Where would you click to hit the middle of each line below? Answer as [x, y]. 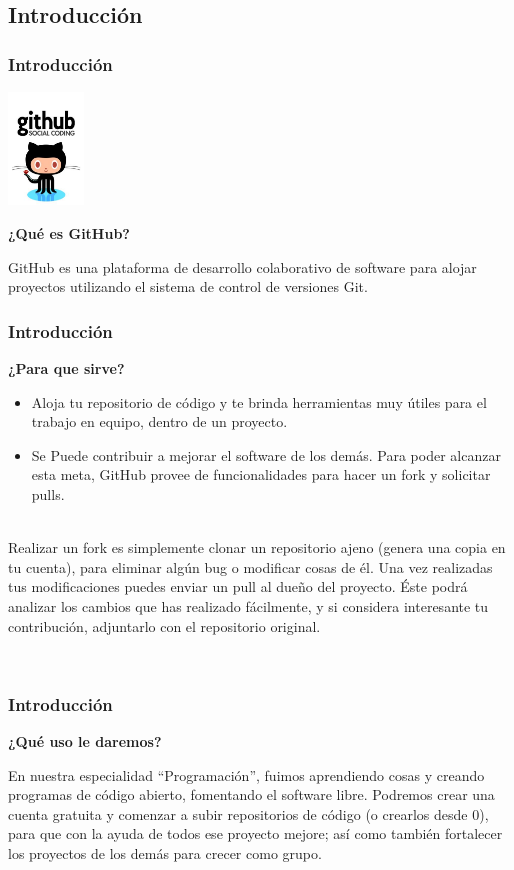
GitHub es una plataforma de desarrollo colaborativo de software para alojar [242, 266]
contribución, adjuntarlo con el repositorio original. [164, 625]
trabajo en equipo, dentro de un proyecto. [159, 421]
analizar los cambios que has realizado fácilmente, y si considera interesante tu [248, 605]
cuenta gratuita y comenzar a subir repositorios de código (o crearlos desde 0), [248, 813]
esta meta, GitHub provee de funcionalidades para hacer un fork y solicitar [261, 474]
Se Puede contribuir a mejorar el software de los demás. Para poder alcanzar [266, 454]
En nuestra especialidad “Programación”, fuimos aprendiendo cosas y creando [246, 774]
